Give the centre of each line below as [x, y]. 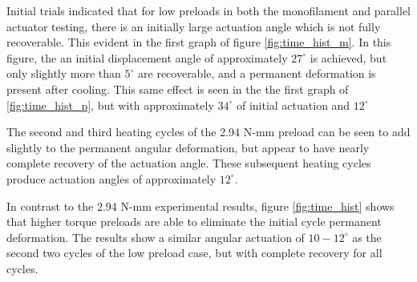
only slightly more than [64, 73]
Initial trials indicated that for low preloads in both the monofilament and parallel [208, 10]
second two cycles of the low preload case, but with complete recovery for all [194, 253]
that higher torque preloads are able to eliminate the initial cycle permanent [194, 222]
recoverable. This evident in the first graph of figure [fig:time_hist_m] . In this [199, 42]
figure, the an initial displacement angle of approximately [147, 57]
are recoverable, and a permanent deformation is [257, 73]
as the [367, 237]
